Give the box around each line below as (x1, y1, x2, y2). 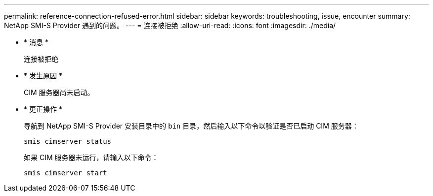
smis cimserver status (24, 137, 112, 145)
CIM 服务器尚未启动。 (24, 88, 94, 97)
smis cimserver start (24, 169, 107, 177)
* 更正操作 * (24, 105, 62, 113)
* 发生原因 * (24, 71, 62, 80)
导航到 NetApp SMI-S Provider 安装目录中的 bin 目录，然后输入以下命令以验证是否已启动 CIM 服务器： (24, 122, 359, 130)
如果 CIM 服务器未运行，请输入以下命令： (24, 153, 159, 162)
